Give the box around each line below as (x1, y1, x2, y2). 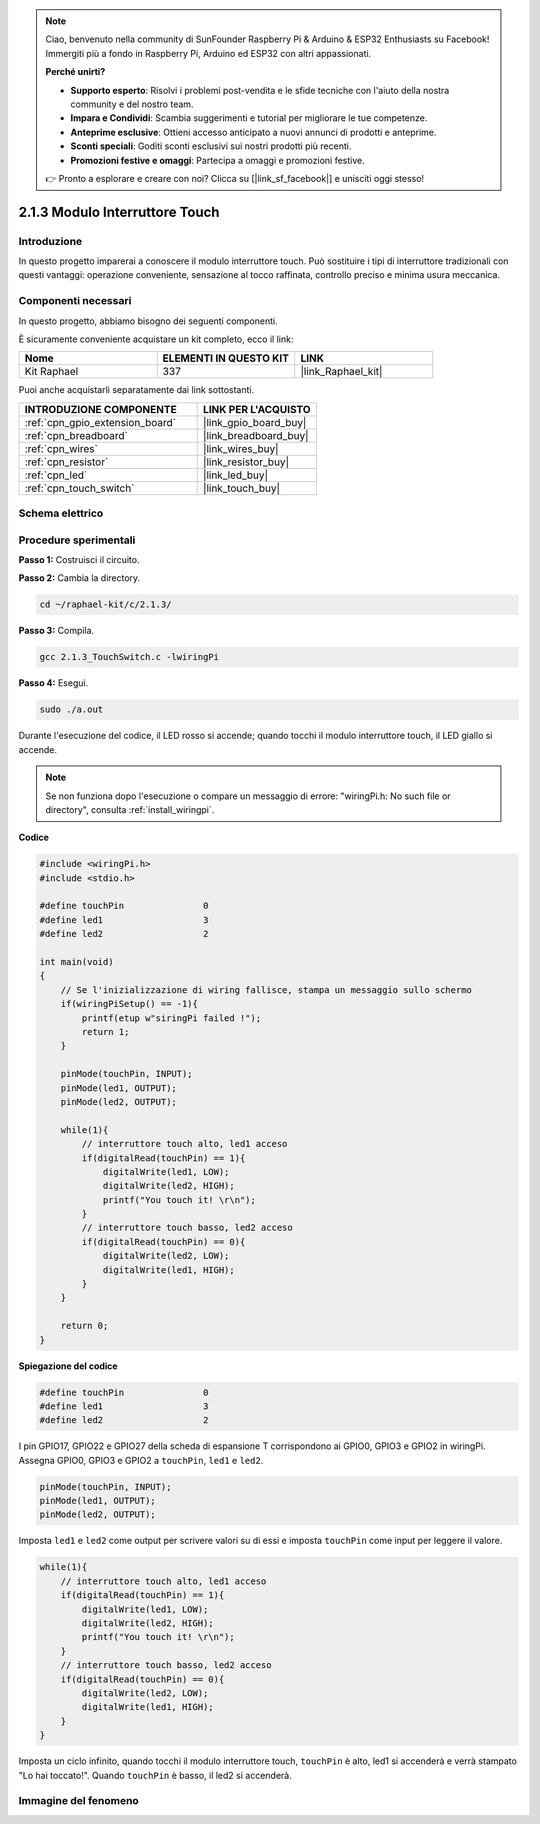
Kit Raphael (24, 365, 79, 379)
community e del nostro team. (70, 98, 194, 110)
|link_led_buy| (203, 468, 269, 482)
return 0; (60, 1320, 109, 1332)
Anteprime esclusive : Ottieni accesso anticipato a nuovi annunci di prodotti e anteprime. (70, 126, 437, 138)
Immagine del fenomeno (18, 1794, 139, 1808)
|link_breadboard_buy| (203, 428, 309, 442)
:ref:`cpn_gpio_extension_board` (24, 415, 177, 429)
